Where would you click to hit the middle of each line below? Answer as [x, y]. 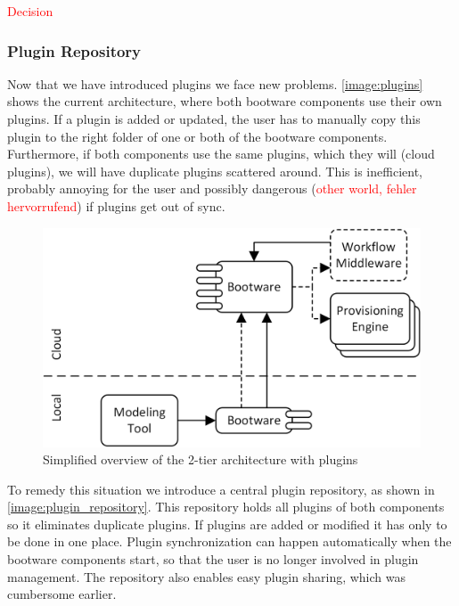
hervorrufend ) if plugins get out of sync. [116, 205]
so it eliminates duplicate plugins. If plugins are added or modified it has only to [227, 524]
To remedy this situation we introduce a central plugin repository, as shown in [221, 489]
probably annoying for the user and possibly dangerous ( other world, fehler [212, 188]
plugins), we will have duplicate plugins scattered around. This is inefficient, [215, 171]
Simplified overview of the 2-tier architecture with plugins [201, 459]
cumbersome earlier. [62, 594]
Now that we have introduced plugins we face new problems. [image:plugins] [215, 83]
